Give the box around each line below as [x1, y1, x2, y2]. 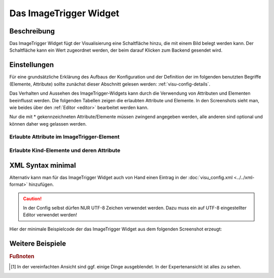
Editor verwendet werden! [23, 212, 77, 218]
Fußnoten [9, 253, 35, 260]
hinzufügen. [28, 181, 54, 187]
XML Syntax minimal [9, 161, 76, 170]
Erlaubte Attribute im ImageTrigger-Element [9, 133, 120, 140]
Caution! [23, 195, 42, 202]
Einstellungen [9, 61, 54, 69]
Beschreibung [9, 27, 55, 35]
